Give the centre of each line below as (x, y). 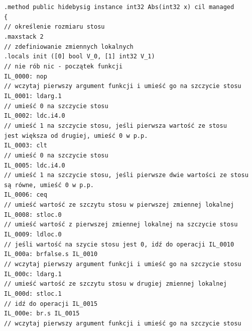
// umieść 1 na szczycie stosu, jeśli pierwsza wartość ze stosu (115, 126)
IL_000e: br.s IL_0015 (42, 314)
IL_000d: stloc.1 (33, 294)
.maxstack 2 (24, 36)
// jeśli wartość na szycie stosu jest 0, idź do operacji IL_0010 (119, 244)
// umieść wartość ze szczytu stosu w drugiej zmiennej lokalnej (115, 284)
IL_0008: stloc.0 (33, 215)
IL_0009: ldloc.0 (33, 235)
